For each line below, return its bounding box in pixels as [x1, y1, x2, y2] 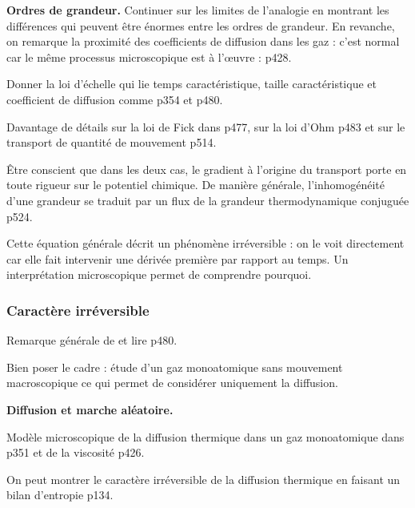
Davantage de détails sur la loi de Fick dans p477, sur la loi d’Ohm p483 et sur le [6, 118, 405, 135]
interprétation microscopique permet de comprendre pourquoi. [6, 266, 312, 283]
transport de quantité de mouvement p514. [6, 134, 217, 151]
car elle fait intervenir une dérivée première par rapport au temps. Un [6, 250, 349, 267]
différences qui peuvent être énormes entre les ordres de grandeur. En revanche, [6, 17, 395, 34]
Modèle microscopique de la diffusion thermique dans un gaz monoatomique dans [6, 428, 405, 445]
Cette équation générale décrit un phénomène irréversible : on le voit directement [6, 235, 405, 252]
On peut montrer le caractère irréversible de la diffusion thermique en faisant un [6, 470, 401, 487]
